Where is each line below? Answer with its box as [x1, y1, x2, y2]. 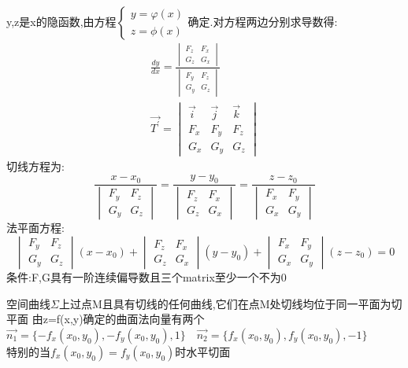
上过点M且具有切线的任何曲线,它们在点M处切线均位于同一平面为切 [58, 295, 402, 311]
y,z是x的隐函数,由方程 [6, 13, 117, 29]
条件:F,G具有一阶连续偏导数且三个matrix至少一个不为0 [6, 268, 287, 285]
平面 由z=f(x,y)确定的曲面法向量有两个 [6, 311, 205, 327]
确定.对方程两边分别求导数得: [187, 13, 338, 29]
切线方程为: [6, 158, 65, 175]
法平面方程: [6, 219, 65, 236]
